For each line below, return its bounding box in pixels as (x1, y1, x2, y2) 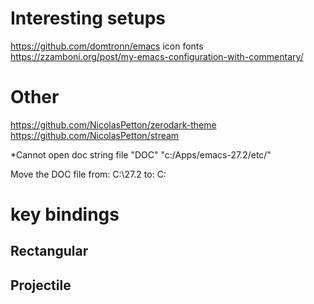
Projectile (10, 277, 72, 294)
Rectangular (10, 243, 89, 260)
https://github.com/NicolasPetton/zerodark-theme (10, 118, 217, 131)
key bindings (10, 203, 120, 226)
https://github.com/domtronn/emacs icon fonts (10, 40, 204, 52)
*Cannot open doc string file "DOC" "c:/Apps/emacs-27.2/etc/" (10, 148, 272, 161)
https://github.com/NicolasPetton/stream (10, 129, 180, 141)
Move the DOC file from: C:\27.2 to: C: (10, 168, 167, 180)
